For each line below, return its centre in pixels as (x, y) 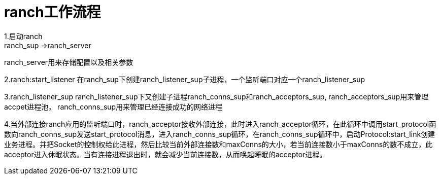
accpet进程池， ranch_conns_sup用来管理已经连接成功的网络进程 (113, 106)
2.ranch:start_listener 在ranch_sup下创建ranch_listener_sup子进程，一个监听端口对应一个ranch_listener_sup (185, 79)
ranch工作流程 (53, 12)
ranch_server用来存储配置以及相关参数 (69, 62)
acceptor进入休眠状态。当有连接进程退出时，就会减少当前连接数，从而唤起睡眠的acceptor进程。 (165, 154)
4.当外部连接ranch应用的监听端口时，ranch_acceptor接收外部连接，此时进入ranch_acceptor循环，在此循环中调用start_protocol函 (220, 124)
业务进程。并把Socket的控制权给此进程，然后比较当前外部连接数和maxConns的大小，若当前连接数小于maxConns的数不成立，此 (218, 144)
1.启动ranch (23, 36)
